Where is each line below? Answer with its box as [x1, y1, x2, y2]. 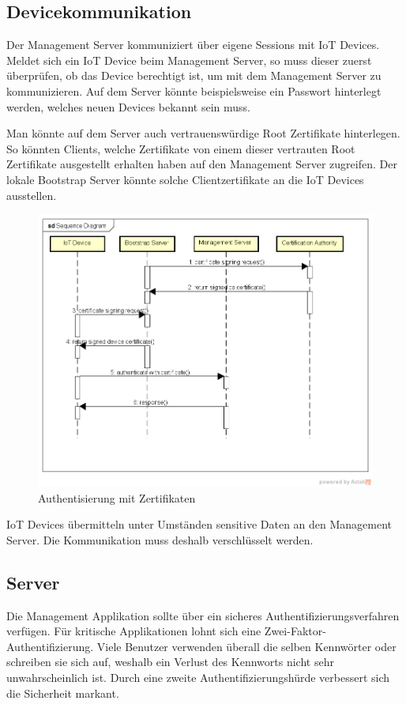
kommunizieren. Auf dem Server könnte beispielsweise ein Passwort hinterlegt [6, 82, 382, 99]
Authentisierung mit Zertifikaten [38, 489, 196, 506]
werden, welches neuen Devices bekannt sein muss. [6, 98, 250, 115]
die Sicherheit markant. [6, 684, 119, 701]
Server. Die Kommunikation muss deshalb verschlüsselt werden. [6, 531, 314, 548]
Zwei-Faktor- [264, 623, 326, 639]
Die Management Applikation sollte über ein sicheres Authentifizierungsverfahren [6, 607, 400, 623]
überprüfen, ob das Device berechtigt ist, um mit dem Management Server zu [6, 67, 382, 84]
